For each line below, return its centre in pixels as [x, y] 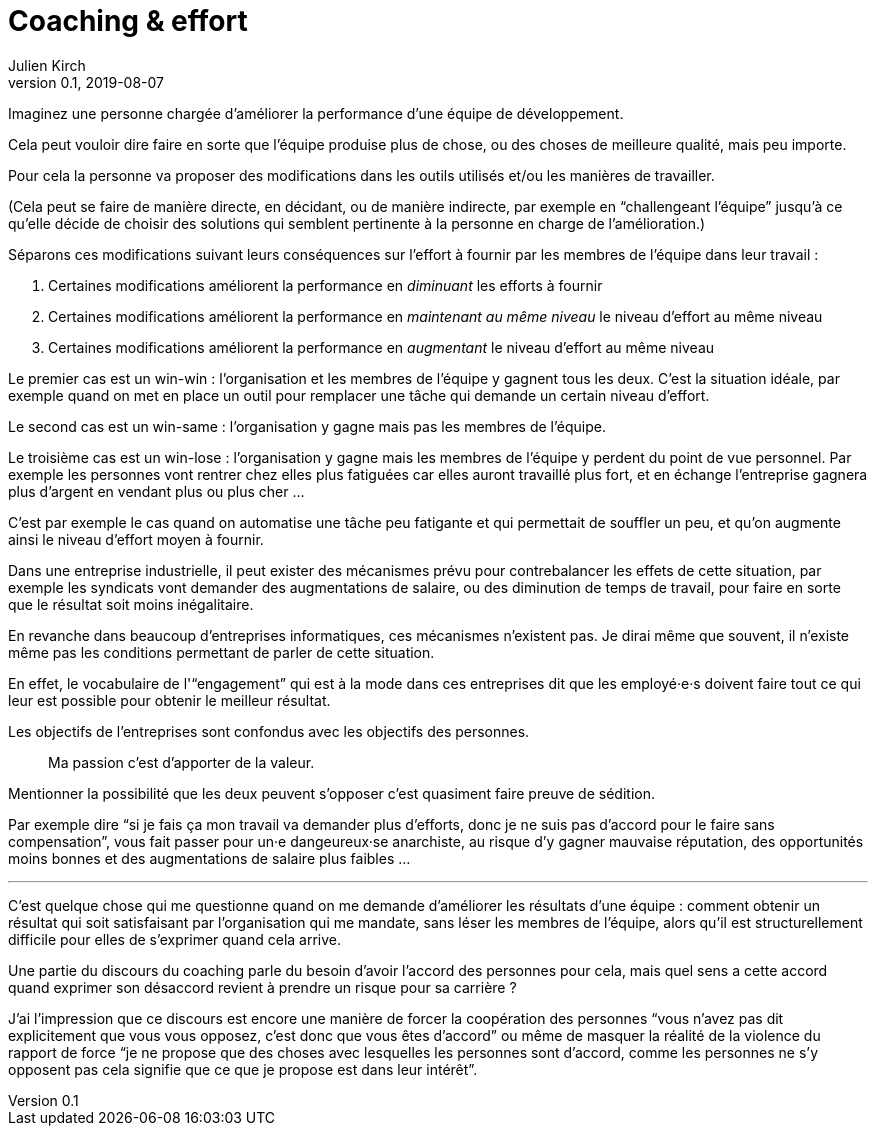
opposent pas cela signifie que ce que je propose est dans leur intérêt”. [243, 1069]
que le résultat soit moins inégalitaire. [131, 604]
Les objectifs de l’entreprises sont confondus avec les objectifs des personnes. [269, 731]
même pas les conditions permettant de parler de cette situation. [221, 652]
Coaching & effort [128, 21]
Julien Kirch [47, 65]
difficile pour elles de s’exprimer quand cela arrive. [175, 939]
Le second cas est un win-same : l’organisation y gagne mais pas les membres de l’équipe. [307, 426]
